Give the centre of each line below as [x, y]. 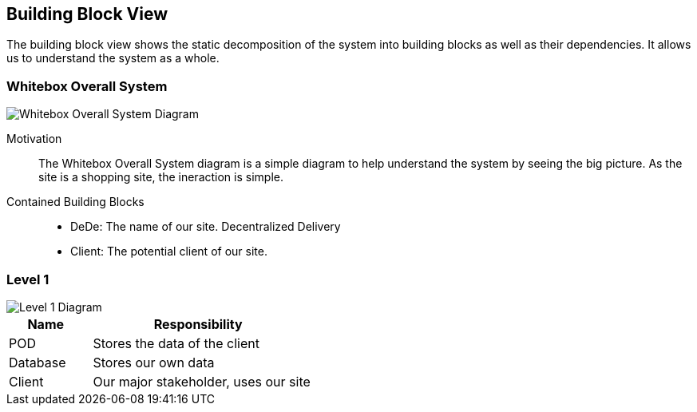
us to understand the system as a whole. [113, 58]
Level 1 [28, 279]
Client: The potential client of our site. [169, 252]
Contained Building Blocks [75, 202]
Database [38, 362]
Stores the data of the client [176, 343]
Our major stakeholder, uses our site [202, 381]
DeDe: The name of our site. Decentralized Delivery [206, 227]
